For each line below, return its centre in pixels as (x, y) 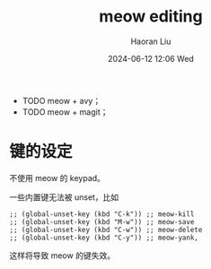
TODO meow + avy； (62, 100)
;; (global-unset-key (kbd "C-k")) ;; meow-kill (102, 214)
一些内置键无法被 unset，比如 (64, 197)
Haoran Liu (151, 41)
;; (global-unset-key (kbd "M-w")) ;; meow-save (102, 221)
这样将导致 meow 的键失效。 (62, 255)
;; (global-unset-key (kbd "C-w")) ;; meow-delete (106, 230)
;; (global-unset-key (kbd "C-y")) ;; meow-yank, (104, 238)
